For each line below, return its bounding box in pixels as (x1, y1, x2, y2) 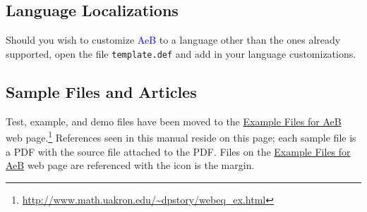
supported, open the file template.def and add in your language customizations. (6, 46, 356, 61)
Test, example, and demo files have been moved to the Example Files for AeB (6, 113, 342, 128)
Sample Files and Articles (6, 80, 197, 102)
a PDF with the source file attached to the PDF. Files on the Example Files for (6, 144, 351, 158)
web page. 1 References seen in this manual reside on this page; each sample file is (6, 128, 356, 144)
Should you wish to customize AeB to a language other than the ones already (6, 32, 341, 47)
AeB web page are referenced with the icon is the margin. (6, 158, 255, 173)
